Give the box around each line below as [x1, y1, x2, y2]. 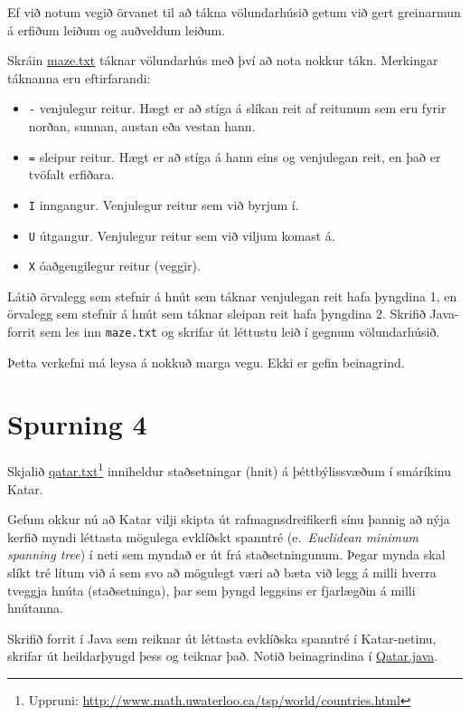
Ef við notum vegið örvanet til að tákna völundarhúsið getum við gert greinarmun [7, 3, 461, 21]
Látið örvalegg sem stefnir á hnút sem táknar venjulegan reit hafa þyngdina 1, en [7, 286, 457, 305]
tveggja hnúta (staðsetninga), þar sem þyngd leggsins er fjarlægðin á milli [7, 580, 416, 599]
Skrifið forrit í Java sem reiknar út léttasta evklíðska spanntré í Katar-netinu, [7, 628, 437, 647]
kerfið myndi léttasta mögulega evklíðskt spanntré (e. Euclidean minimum [7, 527, 419, 546]
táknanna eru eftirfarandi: [7, 68, 151, 87]
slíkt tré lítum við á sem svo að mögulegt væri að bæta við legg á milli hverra [7, 563, 437, 582]
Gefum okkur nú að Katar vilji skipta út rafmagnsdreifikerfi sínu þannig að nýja [7, 510, 450, 529]
